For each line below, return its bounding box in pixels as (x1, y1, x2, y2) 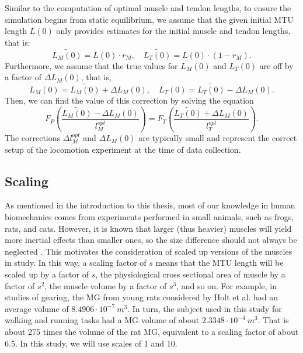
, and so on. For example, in (176, 279, 277, 292)
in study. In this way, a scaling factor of (5, 256, 147, 269)
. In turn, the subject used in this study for (127, 302, 282, 314)
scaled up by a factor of (5, 268, 89, 280)
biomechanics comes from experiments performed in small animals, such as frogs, (5, 211, 294, 223)
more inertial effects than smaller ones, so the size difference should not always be (5, 234, 297, 246)
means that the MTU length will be (155, 256, 284, 269)
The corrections (5, 132, 61, 144)
